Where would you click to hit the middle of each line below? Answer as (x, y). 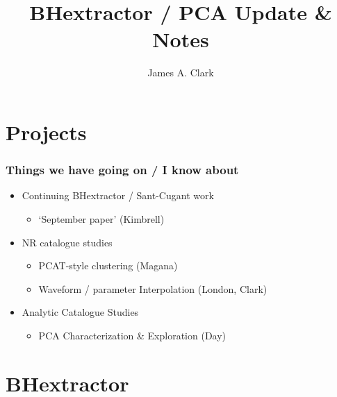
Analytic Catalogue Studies (80, 312)
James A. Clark (181, 73)
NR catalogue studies (67, 242)
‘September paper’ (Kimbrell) (101, 218)
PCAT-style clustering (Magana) (108, 265)
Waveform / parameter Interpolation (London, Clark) (153, 288)
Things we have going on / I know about (122, 170)
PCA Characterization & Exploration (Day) (132, 335)
